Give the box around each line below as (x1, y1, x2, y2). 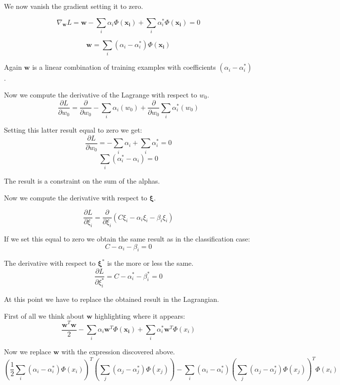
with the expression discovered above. (61, 346, 175, 357)
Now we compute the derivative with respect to (4, 192, 147, 202)
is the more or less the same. (107, 258, 194, 268)
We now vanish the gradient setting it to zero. (4, 1, 143, 11)
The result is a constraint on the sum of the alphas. (4, 176, 160, 186)
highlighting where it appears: (94, 310, 185, 321)
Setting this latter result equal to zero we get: (4, 125, 142, 135)
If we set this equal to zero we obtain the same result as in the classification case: (4, 234, 250, 244)
